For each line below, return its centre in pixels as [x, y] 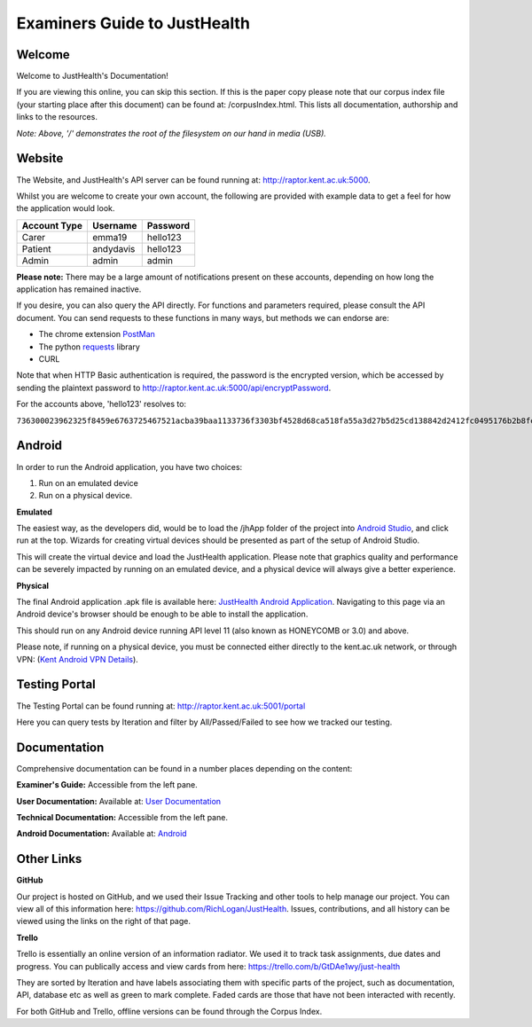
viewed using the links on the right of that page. [103, 921]
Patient [37, 248]
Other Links [49, 859]
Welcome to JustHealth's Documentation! [92, 76]
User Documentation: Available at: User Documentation [119, 801]
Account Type [52, 225]
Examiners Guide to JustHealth [133, 23]
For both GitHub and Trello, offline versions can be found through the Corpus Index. [169, 1011]
